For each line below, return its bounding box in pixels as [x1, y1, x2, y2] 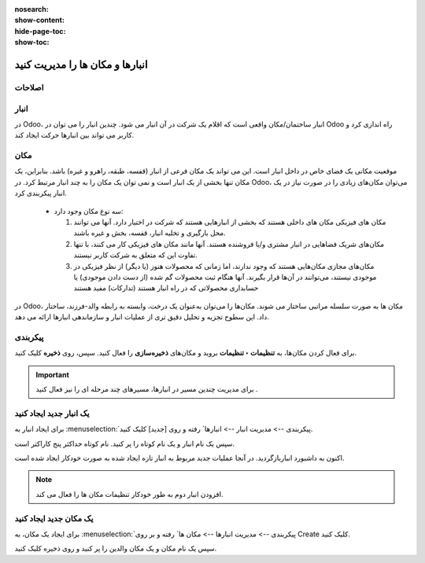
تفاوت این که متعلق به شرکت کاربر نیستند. [73, 250, 198, 259]
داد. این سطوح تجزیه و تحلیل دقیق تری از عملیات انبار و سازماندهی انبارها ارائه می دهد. [14, 312, 269, 322]
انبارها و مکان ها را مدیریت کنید [14, 57, 148, 71]
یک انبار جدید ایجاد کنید [14, 407, 90, 418]
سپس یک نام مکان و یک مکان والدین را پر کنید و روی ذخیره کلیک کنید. [14, 543, 217, 554]
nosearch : [14, 5, 49, 13]
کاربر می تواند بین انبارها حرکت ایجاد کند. [14, 131, 135, 140]
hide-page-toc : [14, 26, 66, 35]
